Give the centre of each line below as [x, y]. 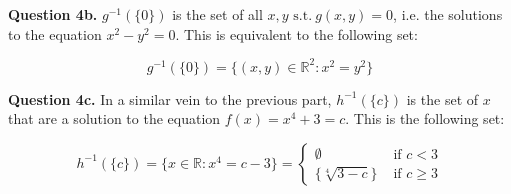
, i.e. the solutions [448, 14]
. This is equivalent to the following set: [296, 33]
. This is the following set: [425, 118]
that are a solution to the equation [114, 118]
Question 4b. [53, 14]
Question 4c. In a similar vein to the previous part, [170, 98]
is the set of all [217, 14]
